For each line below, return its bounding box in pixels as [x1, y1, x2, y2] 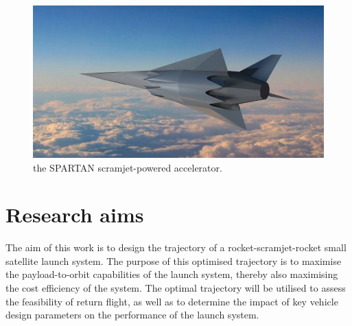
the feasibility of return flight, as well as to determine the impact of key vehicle [5, 294, 338, 308]
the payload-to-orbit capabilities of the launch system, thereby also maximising [5, 267, 338, 281]
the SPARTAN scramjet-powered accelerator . [33, 160, 222, 174]
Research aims [5, 200, 144, 229]
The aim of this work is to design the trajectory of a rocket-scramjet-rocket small [5, 240, 347, 255]
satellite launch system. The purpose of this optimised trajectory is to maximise [5, 253, 342, 268]
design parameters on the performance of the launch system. [5, 307, 259, 322]
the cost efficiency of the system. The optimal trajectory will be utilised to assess [5, 281, 346, 294]
